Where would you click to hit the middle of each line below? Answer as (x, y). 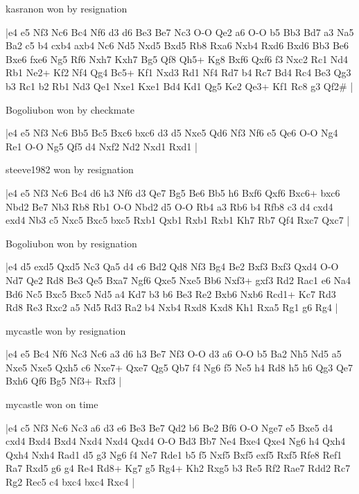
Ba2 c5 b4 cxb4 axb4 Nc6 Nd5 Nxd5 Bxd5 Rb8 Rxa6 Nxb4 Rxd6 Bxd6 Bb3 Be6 (177, 45)
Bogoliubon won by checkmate (70, 109)
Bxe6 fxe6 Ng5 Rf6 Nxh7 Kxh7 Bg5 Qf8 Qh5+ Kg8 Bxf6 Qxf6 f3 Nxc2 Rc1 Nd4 (177, 59)
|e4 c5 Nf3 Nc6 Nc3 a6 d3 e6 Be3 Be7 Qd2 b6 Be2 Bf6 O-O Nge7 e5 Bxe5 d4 (169, 427)
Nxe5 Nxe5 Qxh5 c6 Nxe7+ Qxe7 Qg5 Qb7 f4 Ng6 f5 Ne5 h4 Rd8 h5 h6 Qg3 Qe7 (179, 367)
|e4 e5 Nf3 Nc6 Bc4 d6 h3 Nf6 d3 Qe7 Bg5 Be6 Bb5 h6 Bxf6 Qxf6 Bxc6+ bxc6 (173, 192)
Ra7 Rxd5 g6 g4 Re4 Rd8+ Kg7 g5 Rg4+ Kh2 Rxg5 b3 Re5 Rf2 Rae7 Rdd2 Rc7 (178, 468)
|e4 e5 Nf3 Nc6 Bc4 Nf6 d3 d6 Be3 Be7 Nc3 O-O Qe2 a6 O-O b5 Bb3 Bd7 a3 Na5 (180, 32)
